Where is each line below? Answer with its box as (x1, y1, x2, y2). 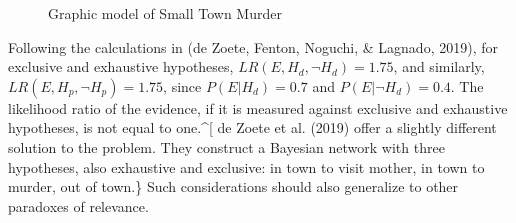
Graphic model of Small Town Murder (48, 3, 282, 23)
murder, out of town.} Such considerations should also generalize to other (8, 176, 459, 197)
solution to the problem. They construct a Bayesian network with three (8, 136, 445, 157)
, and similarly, (393, 56, 485, 77)
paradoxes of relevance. (8, 195, 149, 216)
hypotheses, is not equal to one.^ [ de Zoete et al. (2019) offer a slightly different (8, 117, 497, 138)
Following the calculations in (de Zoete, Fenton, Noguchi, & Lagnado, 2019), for (8, 36, 498, 57)
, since (163, 75, 202, 96)
